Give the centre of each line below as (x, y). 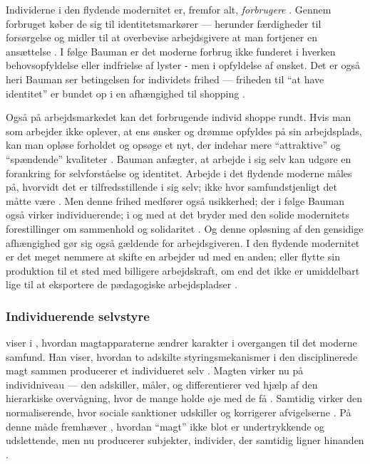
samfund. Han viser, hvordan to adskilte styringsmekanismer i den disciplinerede (182, 356)
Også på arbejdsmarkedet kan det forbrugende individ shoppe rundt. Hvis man (179, 117)
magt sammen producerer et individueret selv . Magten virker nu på (155, 370)
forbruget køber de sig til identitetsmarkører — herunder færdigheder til (164, 23)
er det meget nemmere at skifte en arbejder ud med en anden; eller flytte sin (173, 257)
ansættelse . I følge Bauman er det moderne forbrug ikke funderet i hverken (171, 51)
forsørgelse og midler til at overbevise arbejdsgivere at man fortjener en (161, 37)
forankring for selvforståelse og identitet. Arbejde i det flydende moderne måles (179, 173)
